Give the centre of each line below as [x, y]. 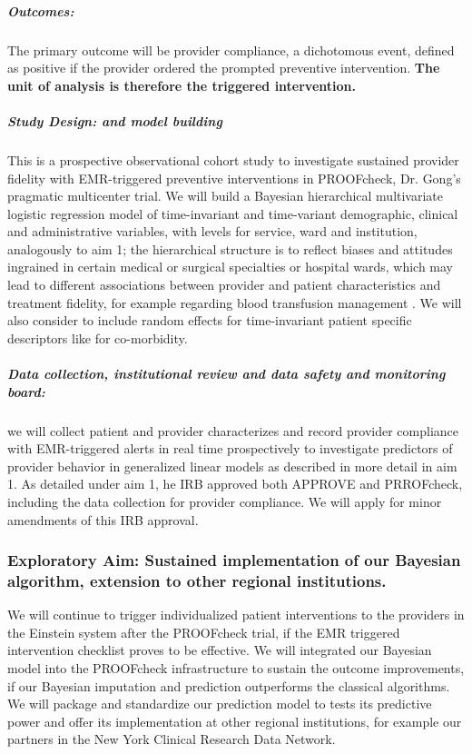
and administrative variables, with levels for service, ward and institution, [212, 231]
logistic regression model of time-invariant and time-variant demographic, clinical [233, 213]
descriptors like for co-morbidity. [98, 337]
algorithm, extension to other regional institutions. [197, 580]
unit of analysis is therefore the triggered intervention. [182, 85]
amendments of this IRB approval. [103, 519]
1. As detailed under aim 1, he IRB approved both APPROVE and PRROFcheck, [235, 484]
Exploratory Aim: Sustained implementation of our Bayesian [234, 560]
